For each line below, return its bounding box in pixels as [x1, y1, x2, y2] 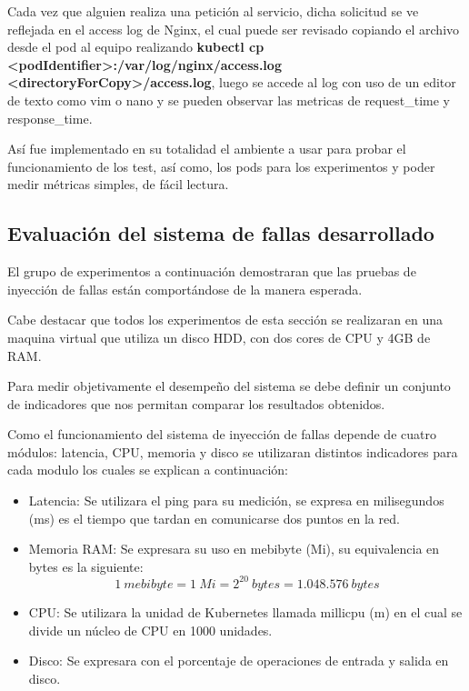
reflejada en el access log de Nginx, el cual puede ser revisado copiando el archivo [7, 19, 460, 38]
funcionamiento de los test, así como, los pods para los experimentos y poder [7, 156, 435, 175]
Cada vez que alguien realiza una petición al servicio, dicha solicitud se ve [7, 2, 419, 20]
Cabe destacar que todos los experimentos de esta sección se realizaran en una [7, 310, 443, 329]
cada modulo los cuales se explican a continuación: [7, 460, 288, 479]
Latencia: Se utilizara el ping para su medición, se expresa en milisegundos [28, 491, 444, 510]
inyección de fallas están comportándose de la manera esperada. [7, 279, 363, 298]
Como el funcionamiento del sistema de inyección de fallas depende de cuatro [7, 425, 436, 444]
